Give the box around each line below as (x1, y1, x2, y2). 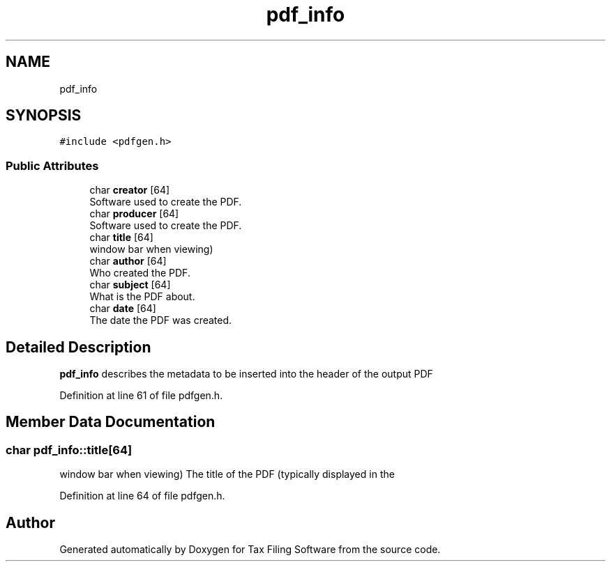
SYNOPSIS (6, 107, 82, 125)
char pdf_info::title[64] (6, 442, 133, 457)
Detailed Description (6, 338, 151, 356)
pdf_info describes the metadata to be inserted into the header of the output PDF (59, 368, 433, 380)
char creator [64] (89, 184, 170, 196)
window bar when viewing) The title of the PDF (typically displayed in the (59, 468, 395, 481)
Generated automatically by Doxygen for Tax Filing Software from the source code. (59, 543, 441, 556)
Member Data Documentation (6, 413, 216, 431)
